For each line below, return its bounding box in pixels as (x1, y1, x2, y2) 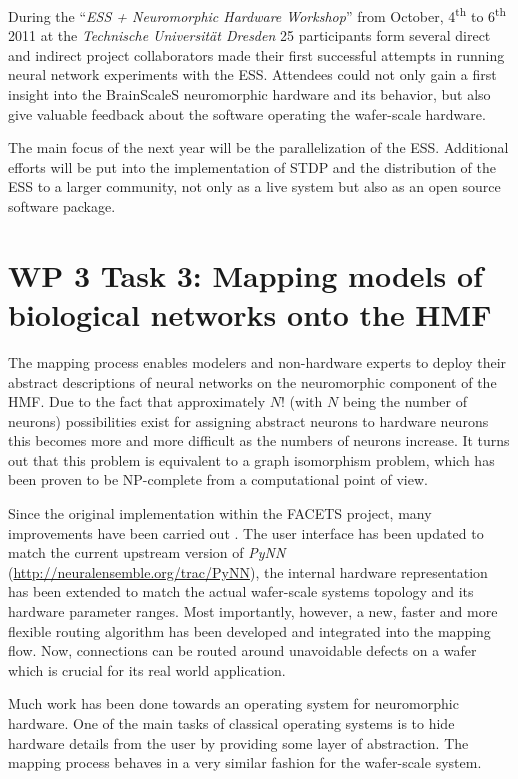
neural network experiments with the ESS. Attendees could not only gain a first (8, 64, 497, 85)
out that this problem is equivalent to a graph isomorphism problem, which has (8, 449, 495, 470)
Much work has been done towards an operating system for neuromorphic (8, 693, 459, 714)
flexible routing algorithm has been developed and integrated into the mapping (8, 620, 491, 641)
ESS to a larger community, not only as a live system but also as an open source (8, 176, 501, 197)
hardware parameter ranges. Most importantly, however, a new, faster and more (8, 601, 498, 622)
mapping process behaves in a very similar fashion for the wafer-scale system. (8, 752, 482, 773)
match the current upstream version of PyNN (8, 542, 286, 563)
